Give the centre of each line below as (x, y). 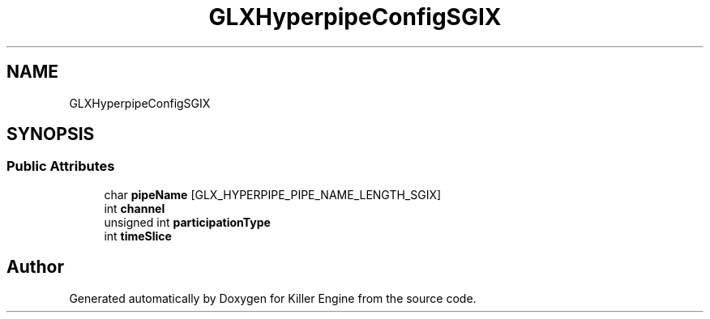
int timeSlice (138, 236)
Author (35, 267)
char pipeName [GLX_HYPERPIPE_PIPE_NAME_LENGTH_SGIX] (273, 194)
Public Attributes (61, 166)
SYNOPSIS (51, 134)
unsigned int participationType (187, 222)
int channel (135, 208)
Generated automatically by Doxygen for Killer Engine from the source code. (273, 298)
